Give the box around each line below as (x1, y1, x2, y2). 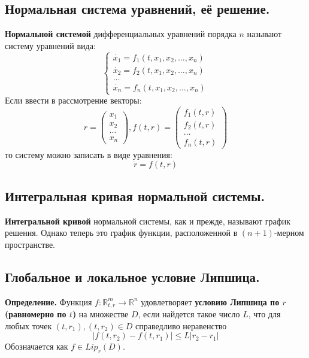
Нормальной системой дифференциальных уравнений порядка (5, 28, 237, 40)
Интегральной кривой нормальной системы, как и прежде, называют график (5, 214, 291, 227)
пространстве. (5, 238, 56, 250)
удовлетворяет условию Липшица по (141, 295, 280, 308)
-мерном (274, 226, 304, 239)
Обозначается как (5, 340, 68, 353)
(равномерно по (5, 308, 66, 320)
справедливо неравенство (135, 319, 227, 332)
